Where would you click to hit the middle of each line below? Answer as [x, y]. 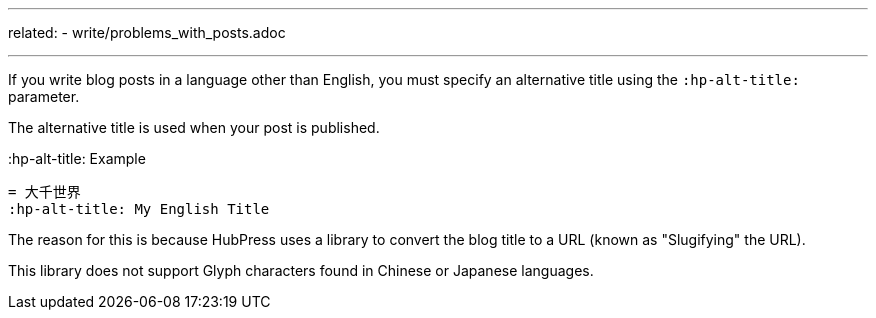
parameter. [44, 96]
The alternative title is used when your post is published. [194, 127]
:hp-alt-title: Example [77, 158]
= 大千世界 [44, 192]
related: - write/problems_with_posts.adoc [147, 32]
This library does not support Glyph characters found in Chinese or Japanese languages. [301, 270]
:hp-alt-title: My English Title [139, 209]
